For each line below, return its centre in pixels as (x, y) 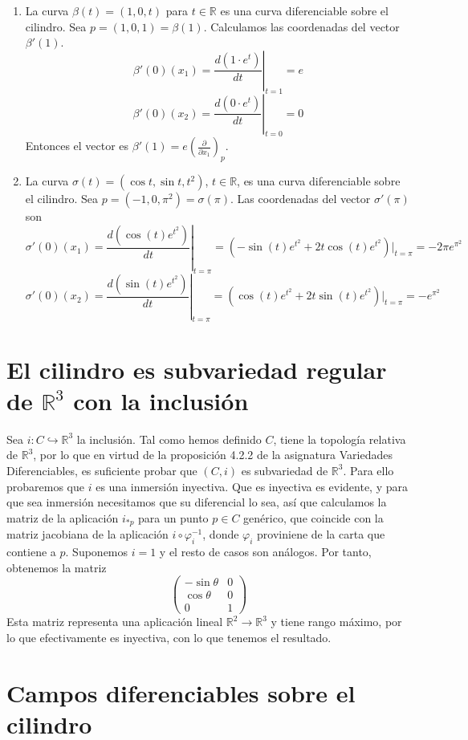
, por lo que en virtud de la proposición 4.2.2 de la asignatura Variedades (213, 455)
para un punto (173, 517)
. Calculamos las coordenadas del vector (301, 26)
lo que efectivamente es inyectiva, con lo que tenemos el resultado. (169, 637)
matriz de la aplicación (63, 517)
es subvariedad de (285, 470)
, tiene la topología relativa (340, 439)
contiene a (31, 551)
